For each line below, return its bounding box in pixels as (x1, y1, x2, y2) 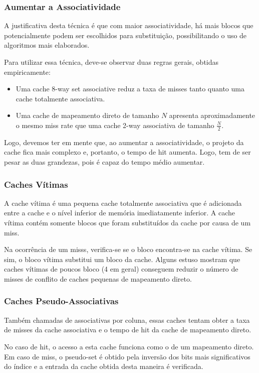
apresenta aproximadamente (169, 110, 255, 120)
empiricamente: (4, 66, 51, 77)
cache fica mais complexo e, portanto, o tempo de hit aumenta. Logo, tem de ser (4, 147, 251, 157)
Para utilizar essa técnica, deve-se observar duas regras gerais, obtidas (4, 57, 219, 67)
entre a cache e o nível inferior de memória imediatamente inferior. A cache (4, 207, 235, 218)
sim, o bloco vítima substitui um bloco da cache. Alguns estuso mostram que (4, 254, 240, 264)
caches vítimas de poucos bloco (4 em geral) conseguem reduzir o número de (4, 264, 238, 274)
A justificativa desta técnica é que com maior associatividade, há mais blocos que (4, 20, 253, 31)
